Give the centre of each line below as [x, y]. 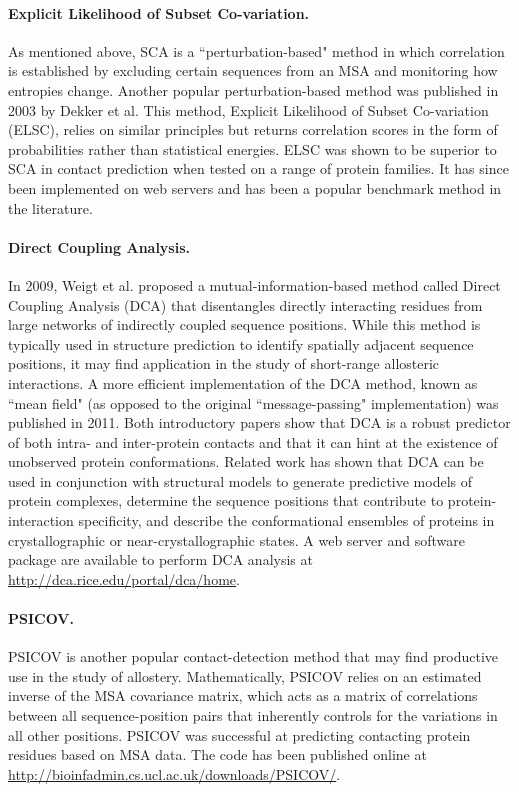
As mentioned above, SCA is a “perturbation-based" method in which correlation [256, 50]
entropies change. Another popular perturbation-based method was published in [253, 89]
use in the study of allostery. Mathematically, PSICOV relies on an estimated [245, 675]
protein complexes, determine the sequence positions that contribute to [226, 500]
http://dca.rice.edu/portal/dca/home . [124, 578]
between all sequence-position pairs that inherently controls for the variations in [253, 715]
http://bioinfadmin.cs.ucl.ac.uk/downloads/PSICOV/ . [174, 773]
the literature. [50, 207]
